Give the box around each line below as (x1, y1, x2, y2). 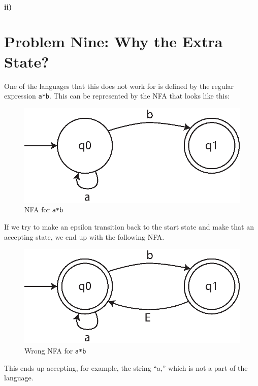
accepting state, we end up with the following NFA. (4, 231, 165, 242)
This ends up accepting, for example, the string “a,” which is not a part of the (4, 362, 248, 373)
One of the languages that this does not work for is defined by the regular (4, 80, 234, 91)
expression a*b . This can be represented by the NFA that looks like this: (4, 90, 230, 101)
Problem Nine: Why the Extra (4, 31, 223, 52)
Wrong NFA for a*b (24, 345, 86, 356)
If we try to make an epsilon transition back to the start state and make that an (4, 221, 254, 232)
